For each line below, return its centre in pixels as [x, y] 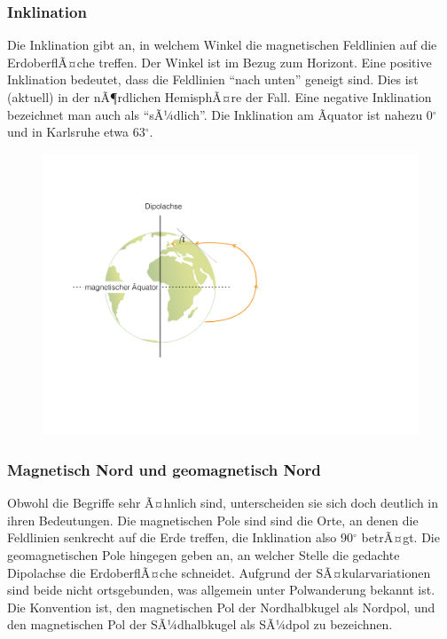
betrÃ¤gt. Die [400, 537]
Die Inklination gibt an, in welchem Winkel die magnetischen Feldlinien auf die [222, 45]
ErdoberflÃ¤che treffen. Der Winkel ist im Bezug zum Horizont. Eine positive [220, 62]
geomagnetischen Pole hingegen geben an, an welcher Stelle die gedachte [204, 554]
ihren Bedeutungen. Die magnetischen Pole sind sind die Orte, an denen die [213, 520]
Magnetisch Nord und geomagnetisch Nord [164, 469]
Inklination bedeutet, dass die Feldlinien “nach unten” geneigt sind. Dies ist [213, 79]
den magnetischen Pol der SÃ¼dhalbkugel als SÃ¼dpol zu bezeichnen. [200, 624]
